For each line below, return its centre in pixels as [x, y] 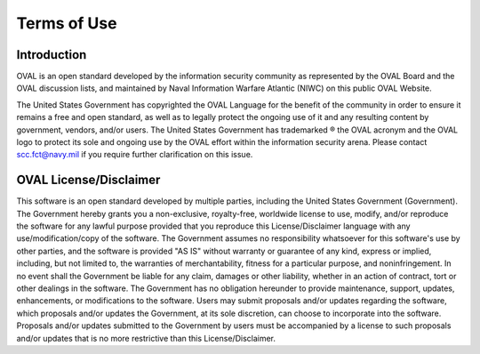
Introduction [52, 55]
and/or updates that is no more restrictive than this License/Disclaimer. [146, 338]
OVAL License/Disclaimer [88, 180]
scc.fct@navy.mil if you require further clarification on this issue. [135, 155]
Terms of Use [67, 23]
